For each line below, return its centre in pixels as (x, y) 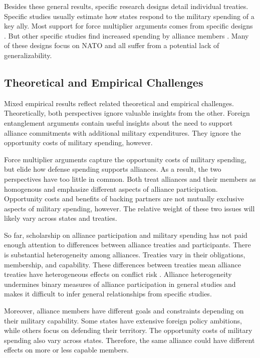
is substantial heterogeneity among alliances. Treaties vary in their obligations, (125, 255)
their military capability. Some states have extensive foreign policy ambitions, (123, 320)
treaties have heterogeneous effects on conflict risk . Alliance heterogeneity (118, 274)
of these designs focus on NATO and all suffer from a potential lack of (112, 45)
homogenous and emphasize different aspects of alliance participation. (111, 189)
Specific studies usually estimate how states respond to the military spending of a (129, 16)
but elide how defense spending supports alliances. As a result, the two (113, 169)
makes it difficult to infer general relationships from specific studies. (108, 294)
